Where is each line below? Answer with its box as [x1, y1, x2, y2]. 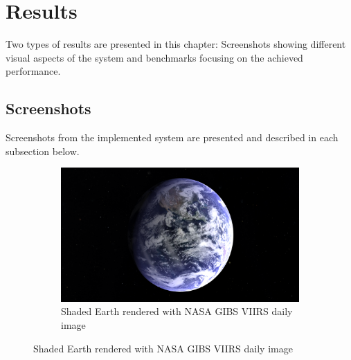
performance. [6, 64, 61, 78]
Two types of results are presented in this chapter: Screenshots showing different [6, 37, 346, 51]
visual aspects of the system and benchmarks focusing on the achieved [6, 50, 303, 64]
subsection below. [6, 143, 80, 158]
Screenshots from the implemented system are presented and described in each [6, 130, 339, 145]
